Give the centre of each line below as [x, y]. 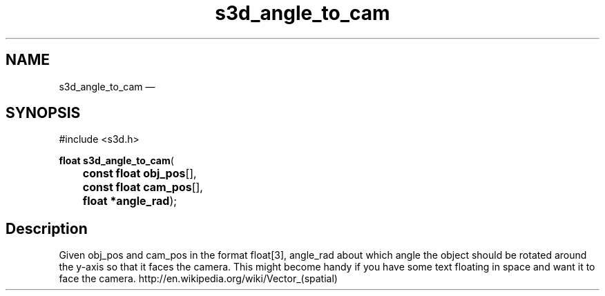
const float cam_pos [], [143, 187]
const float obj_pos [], [140, 174]
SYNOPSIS [43, 113]
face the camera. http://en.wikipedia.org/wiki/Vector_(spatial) [198, 279]
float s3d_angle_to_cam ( [116, 161]
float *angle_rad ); [130, 201]
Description [47, 228]
